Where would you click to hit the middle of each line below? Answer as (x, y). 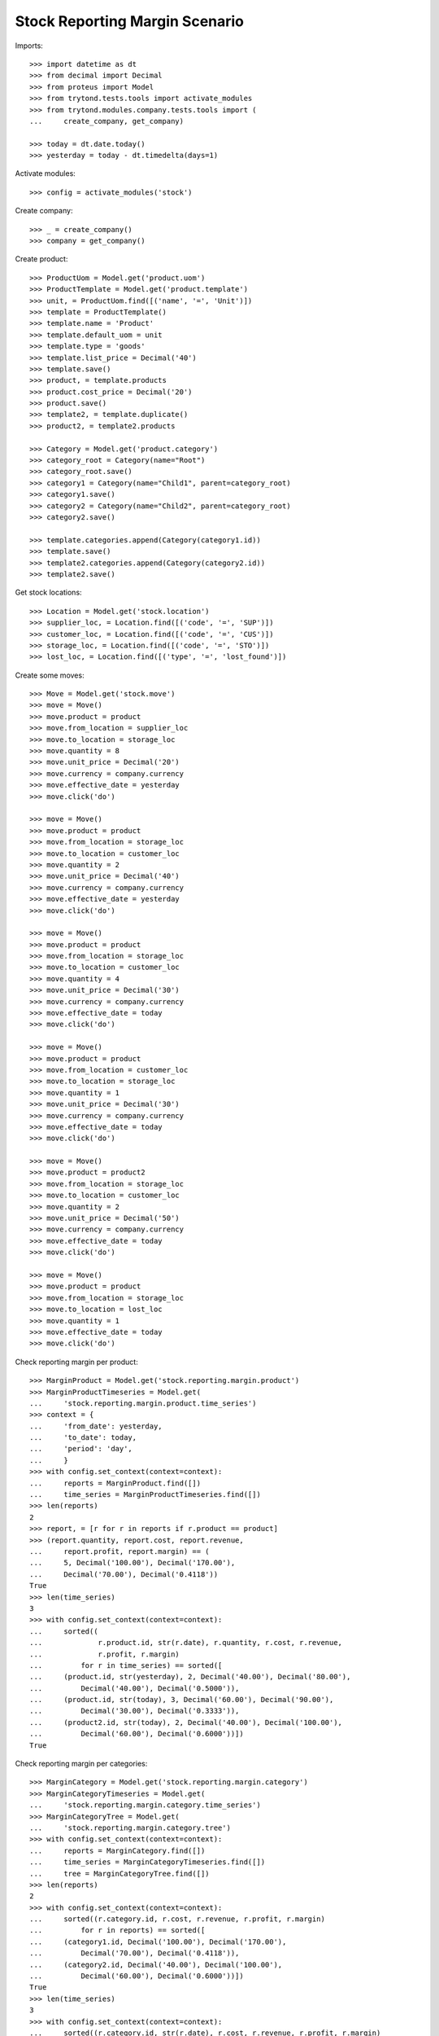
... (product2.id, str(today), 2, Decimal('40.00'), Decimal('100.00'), (186, 1722)
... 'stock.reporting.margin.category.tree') (130, 1828)
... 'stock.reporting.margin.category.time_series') (146, 1805)
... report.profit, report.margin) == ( (120, 1551)
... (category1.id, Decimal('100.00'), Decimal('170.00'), (158, 1942)
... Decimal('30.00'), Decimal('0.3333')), (135, 1711)
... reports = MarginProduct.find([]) (115, 1483)
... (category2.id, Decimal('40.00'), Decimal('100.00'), (156, 1964)
